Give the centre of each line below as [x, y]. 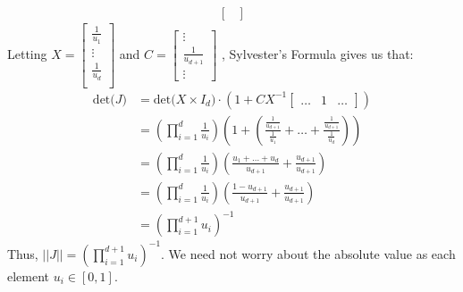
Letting [27, 53]
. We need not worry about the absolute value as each [308, 253]
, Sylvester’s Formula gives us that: [318, 53]
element [29, 275]
